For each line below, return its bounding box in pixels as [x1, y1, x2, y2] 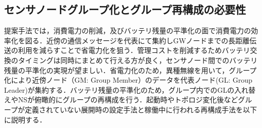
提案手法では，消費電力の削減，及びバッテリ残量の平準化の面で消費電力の [4, 25, 251, 36]
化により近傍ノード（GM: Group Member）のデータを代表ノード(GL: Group [4, 75, 252, 85]
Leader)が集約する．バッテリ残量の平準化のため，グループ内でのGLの [4, 84, 235, 95]
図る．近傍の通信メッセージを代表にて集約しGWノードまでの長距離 [25, 35, 250, 45]
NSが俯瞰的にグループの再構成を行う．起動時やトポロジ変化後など [18, 94, 238, 105]
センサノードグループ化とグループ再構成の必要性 [4, 2, 246, 17]
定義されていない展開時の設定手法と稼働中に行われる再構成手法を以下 [25, 104, 257, 114]
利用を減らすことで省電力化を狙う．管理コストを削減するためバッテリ [18, 45, 250, 55]
